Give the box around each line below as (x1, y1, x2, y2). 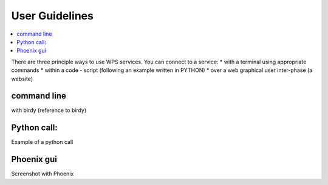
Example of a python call (11, 138, 73, 146)
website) (11, 75, 33, 82)
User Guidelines (11, 9, 94, 22)
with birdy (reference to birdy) (11, 106, 87, 114)
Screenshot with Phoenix (11, 170, 74, 178)
